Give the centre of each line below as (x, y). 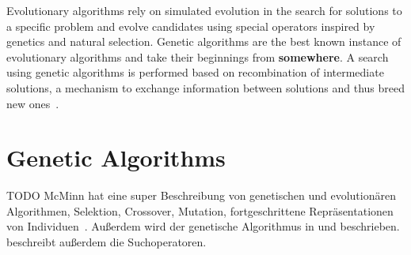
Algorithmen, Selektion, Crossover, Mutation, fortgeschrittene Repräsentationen (200, 210)
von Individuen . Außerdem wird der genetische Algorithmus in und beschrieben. (203, 226)
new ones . (33, 103)
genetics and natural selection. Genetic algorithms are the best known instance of (204, 41)
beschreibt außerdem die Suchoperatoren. (107, 242)
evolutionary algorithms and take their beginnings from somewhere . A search (198, 56)
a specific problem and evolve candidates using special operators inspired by (191, 26)
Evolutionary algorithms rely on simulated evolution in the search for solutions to (204, 10)
